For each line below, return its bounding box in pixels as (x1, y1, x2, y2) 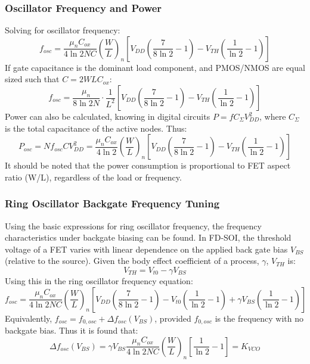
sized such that (5, 73, 60, 85)
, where (259, 110, 286, 122)
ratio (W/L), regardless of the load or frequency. (5, 170, 182, 183)
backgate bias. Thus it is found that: (5, 324, 138, 337)
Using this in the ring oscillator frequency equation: (5, 274, 193, 287)
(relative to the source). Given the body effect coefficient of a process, (5, 254, 259, 267)
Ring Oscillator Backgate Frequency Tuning (5, 196, 220, 211)
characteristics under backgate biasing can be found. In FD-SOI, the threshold (5, 231, 292, 244)
